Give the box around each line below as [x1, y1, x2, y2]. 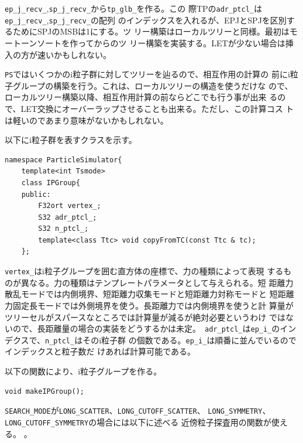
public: [21, 190, 51, 199]
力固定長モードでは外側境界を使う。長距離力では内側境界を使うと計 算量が [5, 299, 294, 311]
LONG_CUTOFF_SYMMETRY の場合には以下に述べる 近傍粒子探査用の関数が [5, 415, 271, 428]
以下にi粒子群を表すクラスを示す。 [5, 134, 137, 146]
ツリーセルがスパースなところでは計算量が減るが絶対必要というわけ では [5, 311, 285, 323]
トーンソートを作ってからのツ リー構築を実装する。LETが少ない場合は [12, 36, 285, 49]
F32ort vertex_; [38, 202, 101, 210]
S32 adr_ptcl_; [38, 213, 97, 221]
